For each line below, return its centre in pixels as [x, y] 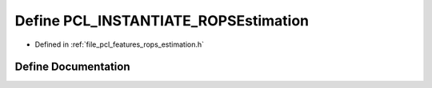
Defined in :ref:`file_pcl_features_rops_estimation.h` [119, 44]
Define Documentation [72, 67]
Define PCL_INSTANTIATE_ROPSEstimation [162, 21]
